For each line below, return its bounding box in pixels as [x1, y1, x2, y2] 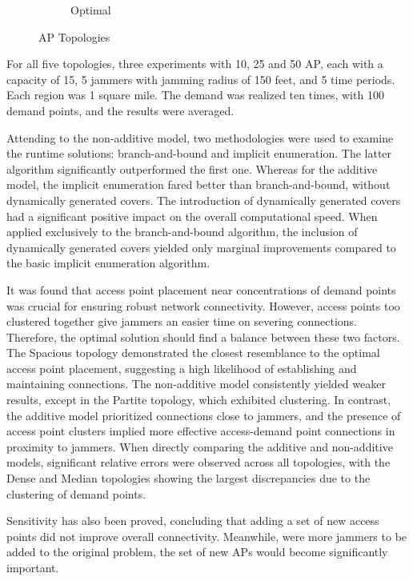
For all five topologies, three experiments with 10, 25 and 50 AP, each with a [6, 55, 383, 72]
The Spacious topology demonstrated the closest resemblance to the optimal [6, 344, 380, 361]
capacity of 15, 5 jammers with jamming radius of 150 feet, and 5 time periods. [6, 70, 395, 87]
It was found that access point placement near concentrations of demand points [6, 281, 396, 298]
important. [6, 559, 59, 575]
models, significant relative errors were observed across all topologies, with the [6, 454, 391, 471]
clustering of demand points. [6, 485, 146, 502]
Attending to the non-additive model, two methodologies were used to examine [6, 129, 394, 146]
